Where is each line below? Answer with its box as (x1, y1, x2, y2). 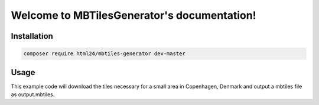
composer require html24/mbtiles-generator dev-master (23, 50, 185, 57)
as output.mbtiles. (11, 91, 55, 98)
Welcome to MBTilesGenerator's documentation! (11, 9, 256, 22)
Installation (11, 31, 53, 41)
